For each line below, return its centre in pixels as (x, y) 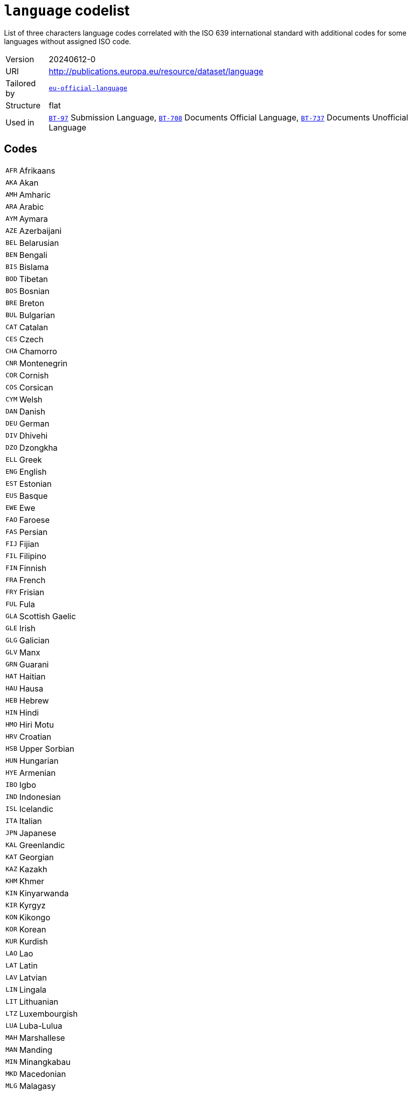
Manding (36, 1050)
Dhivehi (33, 435)
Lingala (33, 989)
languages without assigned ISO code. (68, 41)
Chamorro (38, 351)
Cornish (34, 375)
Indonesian (40, 797)
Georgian (37, 857)
